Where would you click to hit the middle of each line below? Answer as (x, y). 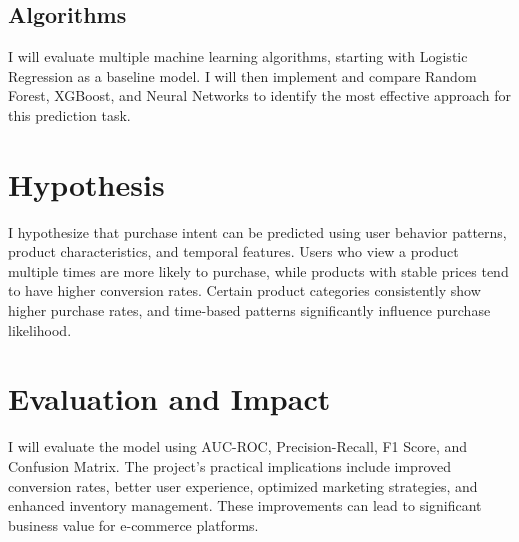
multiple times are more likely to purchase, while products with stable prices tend (258, 270)
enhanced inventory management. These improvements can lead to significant (245, 505)
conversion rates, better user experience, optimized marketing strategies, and (243, 485)
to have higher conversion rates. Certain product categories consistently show (244, 290)
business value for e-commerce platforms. (133, 524)
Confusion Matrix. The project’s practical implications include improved (229, 465)
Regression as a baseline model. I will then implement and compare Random (242, 75)
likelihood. (40, 329)
